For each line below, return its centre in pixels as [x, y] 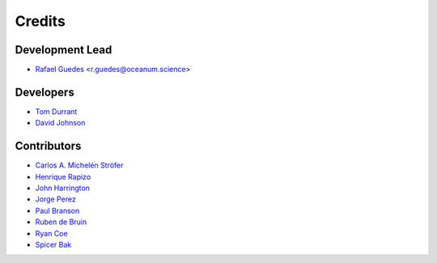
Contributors [48, 146]
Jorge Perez [55, 199]
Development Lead [64, 50]
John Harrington [63, 188]
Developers [45, 92]
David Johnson [60, 123]
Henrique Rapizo [63, 176]
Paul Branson [57, 210]
